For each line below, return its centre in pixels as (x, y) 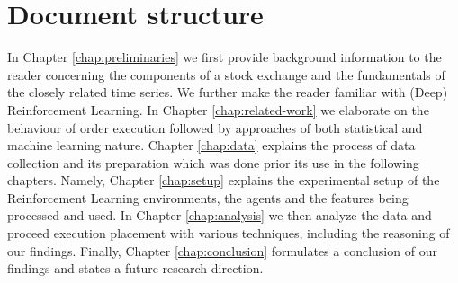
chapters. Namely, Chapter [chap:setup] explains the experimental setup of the (224, 180)
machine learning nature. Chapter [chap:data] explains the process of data (211, 145)
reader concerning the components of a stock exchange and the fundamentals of (226, 74)
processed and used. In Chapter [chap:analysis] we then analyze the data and (220, 215)
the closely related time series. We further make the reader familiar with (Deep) (228, 92)
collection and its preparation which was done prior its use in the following (213, 162)
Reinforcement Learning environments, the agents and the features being (208, 197)
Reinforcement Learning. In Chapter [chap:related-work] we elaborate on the (218, 109)
